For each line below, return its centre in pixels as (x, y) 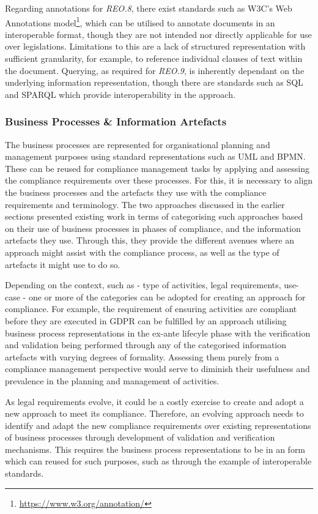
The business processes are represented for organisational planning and (138, 144)
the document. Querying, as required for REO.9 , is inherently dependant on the (155, 70)
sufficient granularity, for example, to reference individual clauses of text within (154, 58)
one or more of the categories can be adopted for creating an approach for (167, 296)
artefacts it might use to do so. (63, 264)
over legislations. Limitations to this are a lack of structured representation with (155, 46)
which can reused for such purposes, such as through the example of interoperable (158, 461)
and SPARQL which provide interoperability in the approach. (120, 94)
